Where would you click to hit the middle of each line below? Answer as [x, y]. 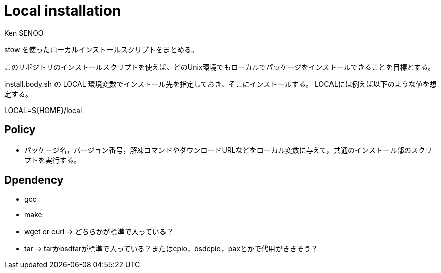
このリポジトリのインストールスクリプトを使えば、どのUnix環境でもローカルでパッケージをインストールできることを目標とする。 [220, 67]
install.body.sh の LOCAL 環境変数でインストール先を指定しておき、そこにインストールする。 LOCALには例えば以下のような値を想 [220, 84]
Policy [20, 130]
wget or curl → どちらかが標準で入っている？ [99, 232]
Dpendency [34, 180]
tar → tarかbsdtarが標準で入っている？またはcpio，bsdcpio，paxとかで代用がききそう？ [171, 249]
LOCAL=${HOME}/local [43, 110]
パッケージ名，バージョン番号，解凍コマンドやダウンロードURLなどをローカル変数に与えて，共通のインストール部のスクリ [228, 150]
